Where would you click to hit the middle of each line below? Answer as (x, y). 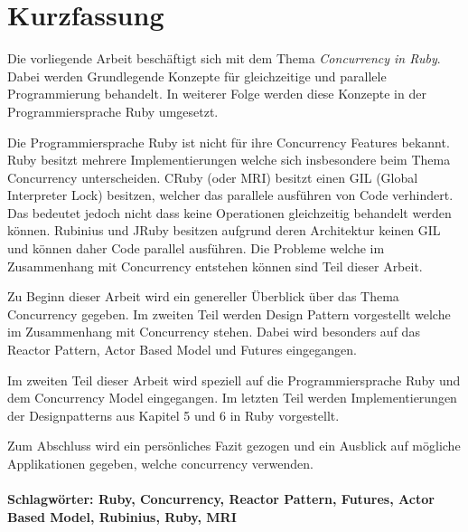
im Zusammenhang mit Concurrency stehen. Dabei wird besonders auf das (214, 332)
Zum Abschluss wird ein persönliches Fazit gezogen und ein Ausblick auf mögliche (234, 446)
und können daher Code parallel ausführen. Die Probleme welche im (196, 248)
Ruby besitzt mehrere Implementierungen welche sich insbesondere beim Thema (229, 160)
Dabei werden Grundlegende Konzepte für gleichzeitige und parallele (197, 76)
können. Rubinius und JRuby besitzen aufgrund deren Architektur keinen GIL (224, 230)
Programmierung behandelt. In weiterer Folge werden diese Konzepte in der (217, 94)
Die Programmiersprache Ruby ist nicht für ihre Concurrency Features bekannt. (229, 142)
